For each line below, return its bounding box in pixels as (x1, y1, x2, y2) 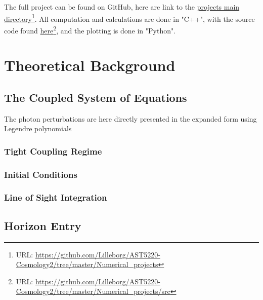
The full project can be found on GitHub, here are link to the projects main (4, 2, 240, 12)
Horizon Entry (4, 217, 81, 233)
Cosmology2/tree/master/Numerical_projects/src (16, 286, 170, 296)
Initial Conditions (4, 168, 77, 180)
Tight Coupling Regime (4, 144, 102, 157)
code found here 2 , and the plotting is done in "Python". (4, 23, 176, 35)
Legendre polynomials (4, 123, 72, 134)
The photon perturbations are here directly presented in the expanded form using (4, 113, 257, 124)
